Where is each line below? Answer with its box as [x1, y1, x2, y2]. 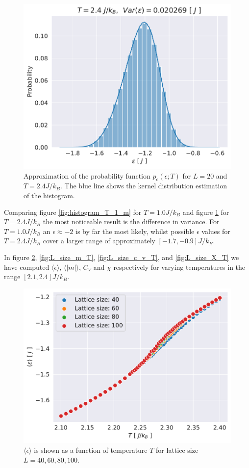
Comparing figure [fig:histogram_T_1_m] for [4, 207, 142, 217]
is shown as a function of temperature [34, 445, 148, 455]
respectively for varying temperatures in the [113, 261, 246, 272]
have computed [4, 261, 50, 272]
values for [201, 226, 230, 236]
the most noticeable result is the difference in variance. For [43, 216, 220, 227]
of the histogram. [24, 190, 75, 200]
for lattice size [156, 445, 199, 455]
